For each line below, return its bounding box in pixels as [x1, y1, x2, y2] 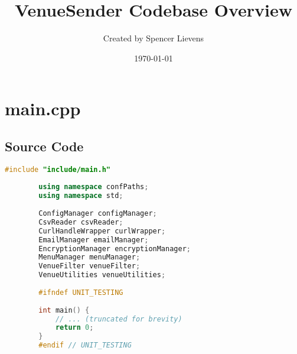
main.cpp [5, 96, 81, 121]
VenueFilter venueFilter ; [38, 262, 141, 271]
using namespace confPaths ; [38, 183, 149, 191]
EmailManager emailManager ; [38, 235, 149, 244]
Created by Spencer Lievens [103, 32, 204, 44]
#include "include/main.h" [5, 165, 110, 174]
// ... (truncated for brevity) [55, 314, 182, 323]
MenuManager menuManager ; [38, 253, 141, 262]
